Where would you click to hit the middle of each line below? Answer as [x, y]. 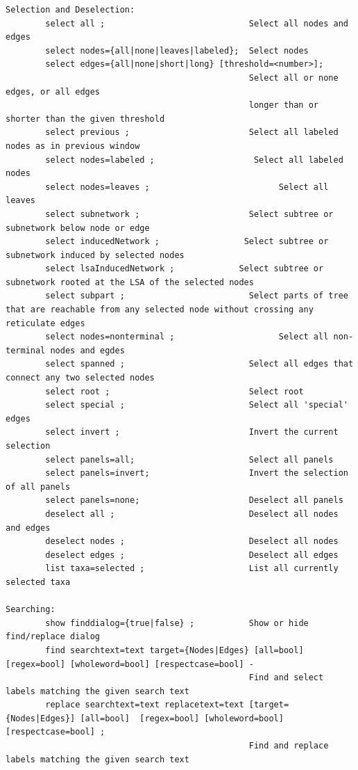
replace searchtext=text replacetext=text [145, 705]
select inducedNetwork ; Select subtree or [187, 242]
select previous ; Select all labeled [192, 133]
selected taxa [38, 582]
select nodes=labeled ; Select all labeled [194, 160]
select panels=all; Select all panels [189, 459]
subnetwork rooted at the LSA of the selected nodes [130, 282]
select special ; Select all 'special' [197, 405]
